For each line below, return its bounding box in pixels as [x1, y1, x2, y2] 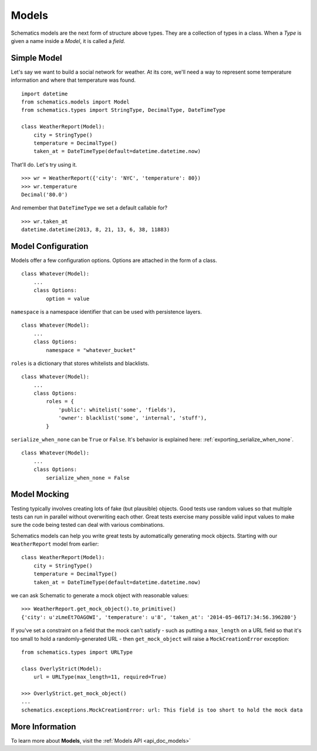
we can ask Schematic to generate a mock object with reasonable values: [11, 592, 189, 599]
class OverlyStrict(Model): [21, 665, 102, 672]
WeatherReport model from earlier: [11, 540, 99, 547]
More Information [11, 722, 76, 732]
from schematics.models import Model [21, 99, 130, 105]
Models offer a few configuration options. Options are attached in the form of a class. [11, 257, 217, 264]
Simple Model [11, 53, 62, 63]
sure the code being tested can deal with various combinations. [11, 521, 165, 529]
